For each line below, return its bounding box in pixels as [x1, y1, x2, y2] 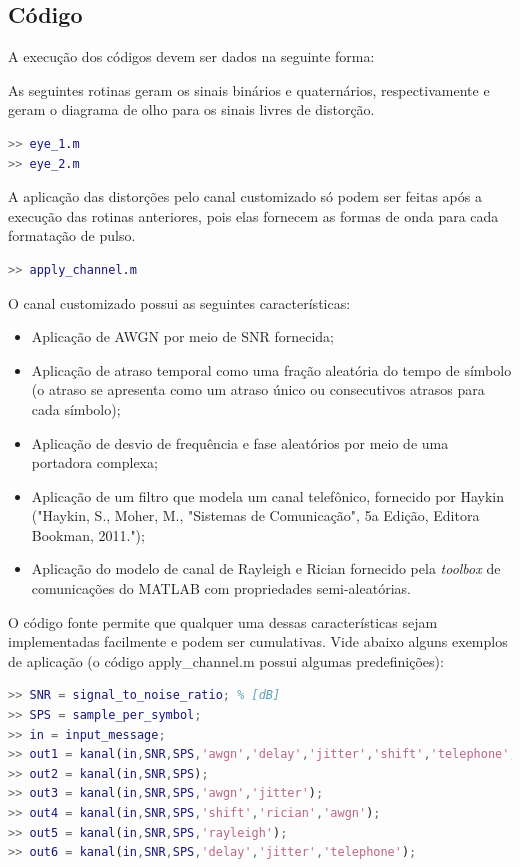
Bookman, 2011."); [31, 524, 145, 545]
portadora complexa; [31, 452, 158, 473]
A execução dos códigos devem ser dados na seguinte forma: [8, 46, 375, 67]
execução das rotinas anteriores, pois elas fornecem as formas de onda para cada [8, 205, 499, 226]
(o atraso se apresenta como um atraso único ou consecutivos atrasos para [31, 379, 485, 400]
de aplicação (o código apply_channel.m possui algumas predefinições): [8, 650, 444, 671]
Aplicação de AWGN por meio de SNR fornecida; [31, 326, 334, 347]
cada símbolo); [31, 398, 121, 419]
